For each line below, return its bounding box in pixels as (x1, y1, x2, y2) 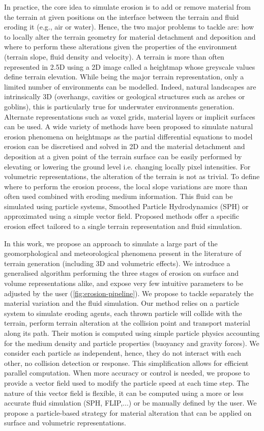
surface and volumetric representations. (4, 417, 126, 428)
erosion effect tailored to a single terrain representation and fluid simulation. (4, 221, 242, 232)
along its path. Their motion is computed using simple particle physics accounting (4, 328, 260, 338)
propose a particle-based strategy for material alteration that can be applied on (4, 407, 252, 418)
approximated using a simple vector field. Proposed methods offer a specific (4, 211, 239, 221)
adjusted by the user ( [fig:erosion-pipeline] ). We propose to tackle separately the (4, 288, 254, 298)
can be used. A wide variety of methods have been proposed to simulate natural (4, 121, 253, 132)
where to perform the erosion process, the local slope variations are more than (4, 181, 248, 191)
